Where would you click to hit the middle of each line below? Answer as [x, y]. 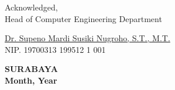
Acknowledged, [31, 7]
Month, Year [31, 80]
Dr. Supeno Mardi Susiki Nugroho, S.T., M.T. [88, 38]
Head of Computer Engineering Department [83, 18]
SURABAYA [31, 69]
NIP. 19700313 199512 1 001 [55, 49]
